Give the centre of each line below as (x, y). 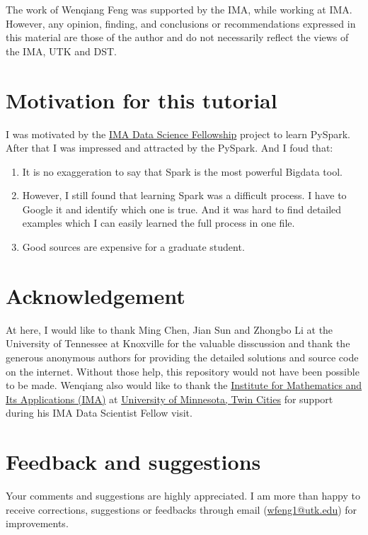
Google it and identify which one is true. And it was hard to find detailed (182, 209)
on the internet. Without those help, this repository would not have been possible (183, 371)
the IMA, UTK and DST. (61, 51)
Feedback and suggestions (133, 462)
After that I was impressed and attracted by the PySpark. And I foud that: (169, 148)
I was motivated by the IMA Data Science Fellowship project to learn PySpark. (178, 134)
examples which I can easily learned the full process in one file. (159, 223)
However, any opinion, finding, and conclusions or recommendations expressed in (181, 23)
